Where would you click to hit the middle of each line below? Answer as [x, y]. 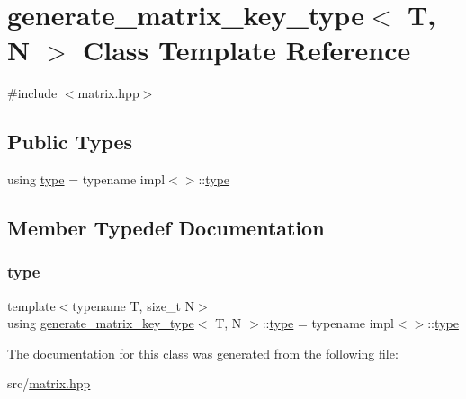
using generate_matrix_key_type [101, 323]
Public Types [70, 142]
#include [32, 93]
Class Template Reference [246, 50]
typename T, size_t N [134, 305]
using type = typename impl [86, 179]
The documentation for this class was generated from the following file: [203, 353]
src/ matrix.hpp [49, 383]
